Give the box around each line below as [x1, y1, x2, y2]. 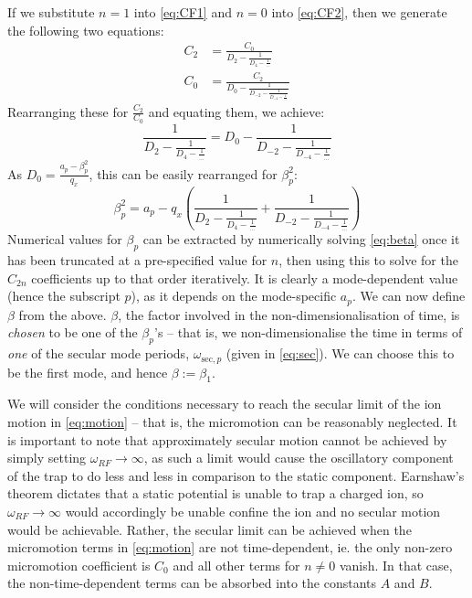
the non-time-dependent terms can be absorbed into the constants [7, 573, 377, 593]
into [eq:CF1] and [133, 3, 232, 21]
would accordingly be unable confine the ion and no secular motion [65, 502, 441, 521]
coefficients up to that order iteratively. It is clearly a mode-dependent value [31, 268, 458, 287]
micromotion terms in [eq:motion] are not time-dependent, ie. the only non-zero [7, 538, 453, 557]
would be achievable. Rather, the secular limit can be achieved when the [7, 519, 412, 539]
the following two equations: [7, 20, 164, 39]
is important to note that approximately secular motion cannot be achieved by [7, 430, 447, 449]
